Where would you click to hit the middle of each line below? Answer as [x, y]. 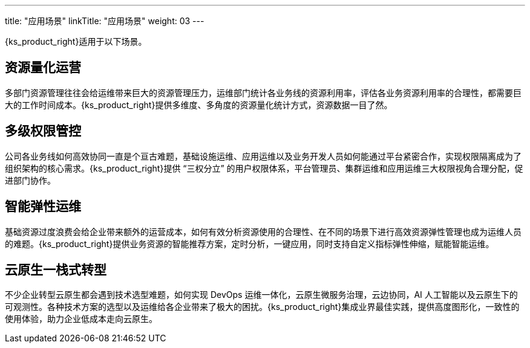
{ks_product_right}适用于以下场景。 [76, 41]
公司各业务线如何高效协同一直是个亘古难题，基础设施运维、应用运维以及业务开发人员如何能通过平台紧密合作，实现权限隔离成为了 [263, 156]
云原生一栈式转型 [56, 269]
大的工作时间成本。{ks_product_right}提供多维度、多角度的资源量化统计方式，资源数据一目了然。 [199, 105]
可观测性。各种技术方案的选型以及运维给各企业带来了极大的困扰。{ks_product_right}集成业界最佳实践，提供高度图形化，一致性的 [262, 307]
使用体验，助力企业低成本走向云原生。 [81, 319]
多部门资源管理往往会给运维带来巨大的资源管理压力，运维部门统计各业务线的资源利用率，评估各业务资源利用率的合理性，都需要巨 [263, 92]
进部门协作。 [30, 180]
